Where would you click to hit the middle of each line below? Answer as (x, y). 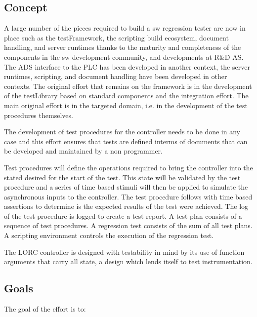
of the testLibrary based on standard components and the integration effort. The (126, 96)
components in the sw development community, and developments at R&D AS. (124, 57)
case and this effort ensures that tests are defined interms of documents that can (126, 141)
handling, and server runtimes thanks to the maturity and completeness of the (123, 47)
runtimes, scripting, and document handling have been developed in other (116, 76)
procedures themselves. (39, 115)
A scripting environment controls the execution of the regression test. (109, 235)
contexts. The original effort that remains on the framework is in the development (128, 86)
